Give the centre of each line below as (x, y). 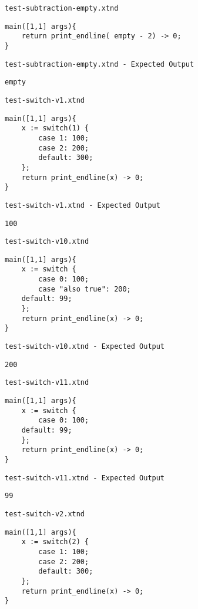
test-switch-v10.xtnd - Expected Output (85, 347)
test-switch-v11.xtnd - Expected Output (85, 478)
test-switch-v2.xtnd (45, 514)
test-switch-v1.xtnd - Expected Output (83, 205)
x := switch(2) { (55, 542)
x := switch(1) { (55, 128)
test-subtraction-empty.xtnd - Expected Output (100, 64)
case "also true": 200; (85, 289)
